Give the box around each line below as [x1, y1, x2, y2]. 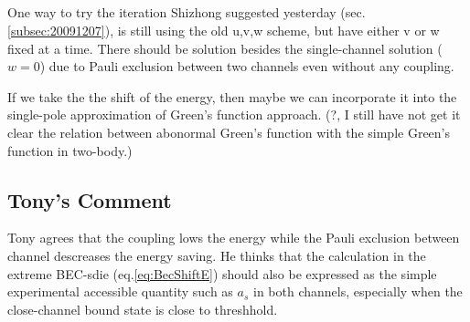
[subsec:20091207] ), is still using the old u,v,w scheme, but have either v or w [7, 20, 440, 39]
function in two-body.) [7, 140, 133, 160]
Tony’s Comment [7, 185, 172, 213]
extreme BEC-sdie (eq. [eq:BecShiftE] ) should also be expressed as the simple [7, 264, 437, 283]
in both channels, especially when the [253, 282, 463, 301]
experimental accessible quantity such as [7, 282, 233, 301]
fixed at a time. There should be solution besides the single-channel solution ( [7, 38, 443, 57]
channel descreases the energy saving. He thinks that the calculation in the [7, 245, 426, 265]
